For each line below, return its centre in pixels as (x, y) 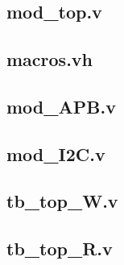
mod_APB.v (61, 106)
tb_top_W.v (62, 201)
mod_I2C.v (56, 153)
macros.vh (50, 58)
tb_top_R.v (60, 248)
